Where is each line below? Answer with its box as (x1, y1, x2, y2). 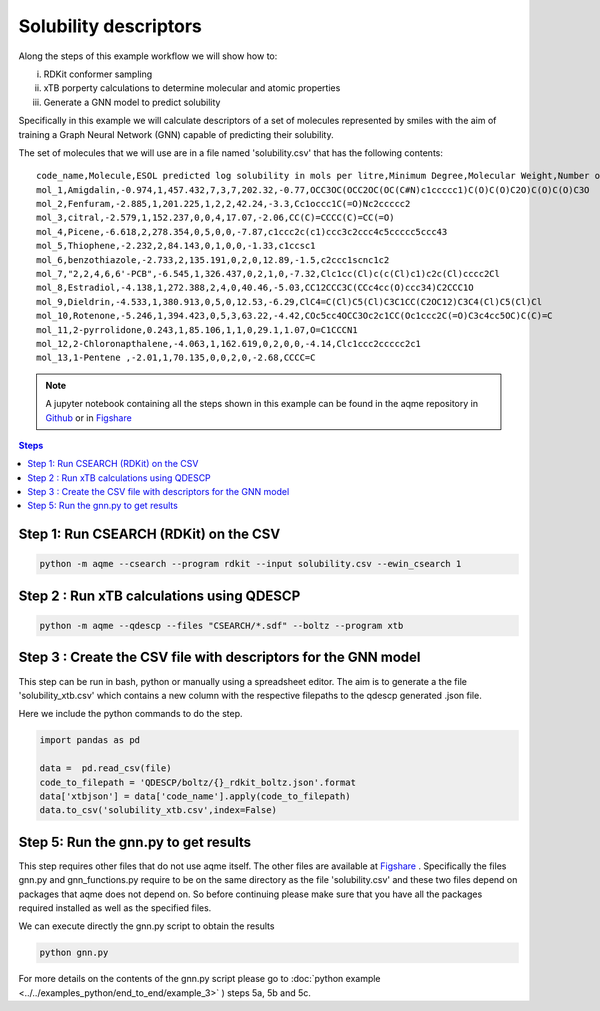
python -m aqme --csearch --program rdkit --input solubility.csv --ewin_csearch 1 (39, 558, 462, 570)
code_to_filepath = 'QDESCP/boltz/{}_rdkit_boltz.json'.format (39, 776, 357, 788)
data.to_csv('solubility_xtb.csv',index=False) (39, 805, 277, 816)
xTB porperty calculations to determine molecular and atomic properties (43, 82, 341, 94)
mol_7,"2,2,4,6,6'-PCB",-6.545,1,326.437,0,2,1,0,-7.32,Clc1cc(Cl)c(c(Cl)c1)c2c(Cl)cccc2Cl (36, 268, 500, 280)
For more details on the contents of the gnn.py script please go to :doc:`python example (18, 973, 381, 985)
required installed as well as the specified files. (18, 901, 212, 914)
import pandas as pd (39, 735, 140, 746)
